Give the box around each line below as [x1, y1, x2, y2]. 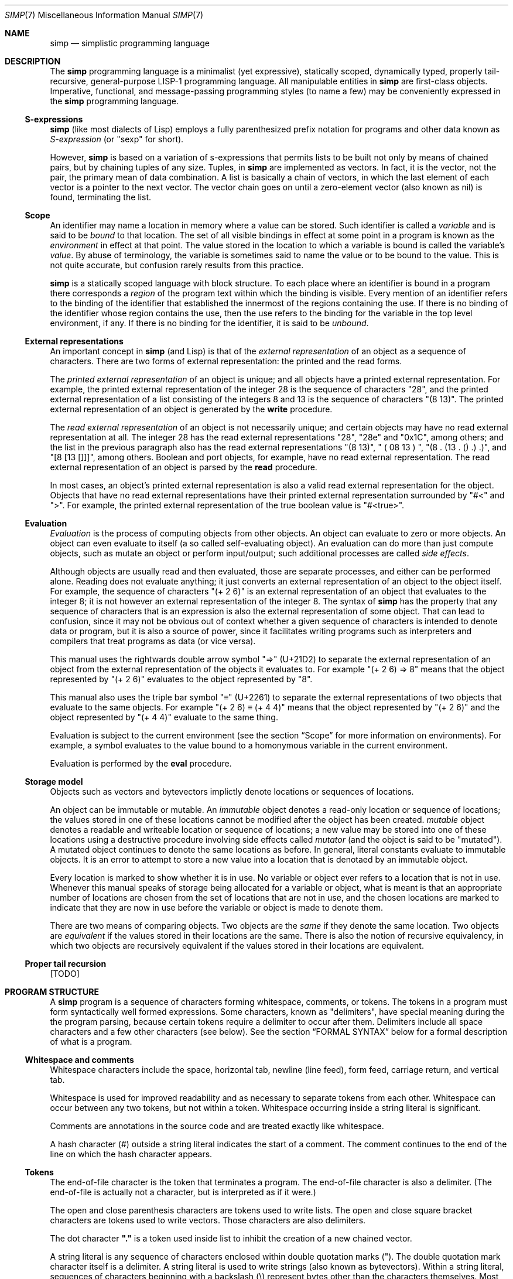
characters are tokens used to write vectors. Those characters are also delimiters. [50, 1215, 366, 1225]
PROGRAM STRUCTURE [5, 987, 100, 997]
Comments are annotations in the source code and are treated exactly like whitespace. [50, 1121, 384, 1131]
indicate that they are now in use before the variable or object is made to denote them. [50, 902, 384, 912]
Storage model [25, 777, 83, 786]
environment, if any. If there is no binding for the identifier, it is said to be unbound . [50, 318, 369, 328]
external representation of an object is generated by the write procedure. [50, 404, 333, 414]
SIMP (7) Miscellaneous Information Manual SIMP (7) [5, 10, 204, 20]
